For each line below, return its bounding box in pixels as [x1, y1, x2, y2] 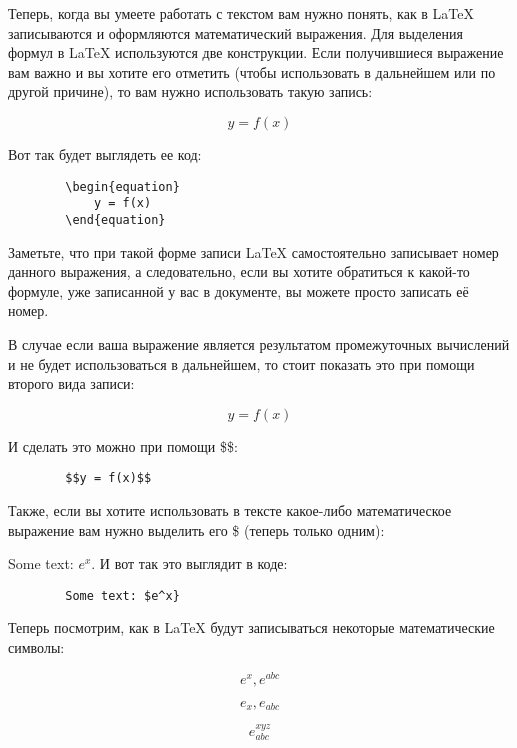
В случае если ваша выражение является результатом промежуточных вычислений [8, 333, 510, 354]
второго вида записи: [8, 373, 135, 394]
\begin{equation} [65, 179, 180, 194]
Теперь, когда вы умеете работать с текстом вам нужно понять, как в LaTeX [8, 3, 475, 23]
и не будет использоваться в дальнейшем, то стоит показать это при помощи [8, 353, 475, 374]
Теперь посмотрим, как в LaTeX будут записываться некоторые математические [8, 617, 495, 638]
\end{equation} [65, 212, 166, 227]
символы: [8, 636, 65, 657]
